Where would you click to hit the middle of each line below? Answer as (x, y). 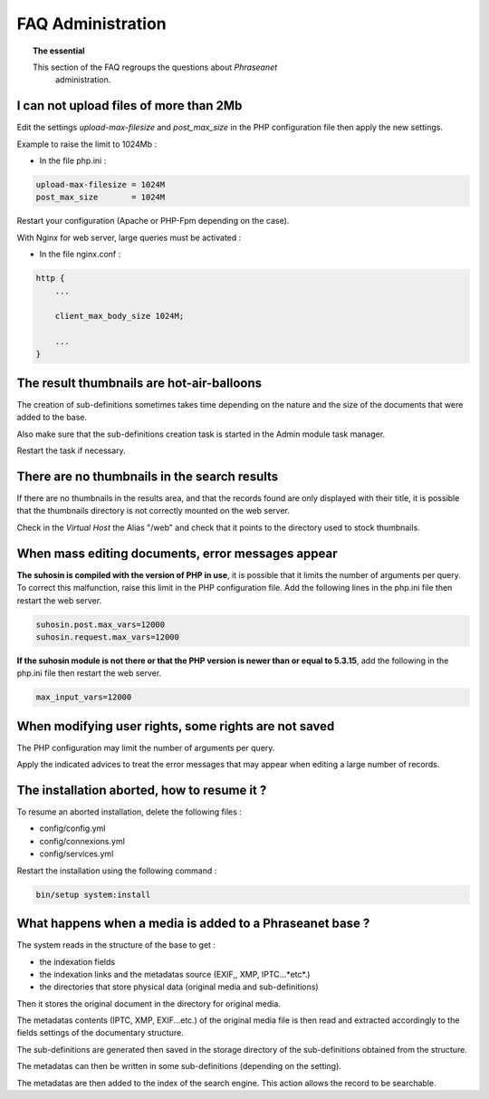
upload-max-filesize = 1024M (101, 184)
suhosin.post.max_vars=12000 (101, 624)
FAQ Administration (91, 24)
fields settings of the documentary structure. (101, 1033)
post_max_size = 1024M (101, 198)
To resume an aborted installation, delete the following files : (129, 812)
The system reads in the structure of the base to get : (116, 945)
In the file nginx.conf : (80, 255)
